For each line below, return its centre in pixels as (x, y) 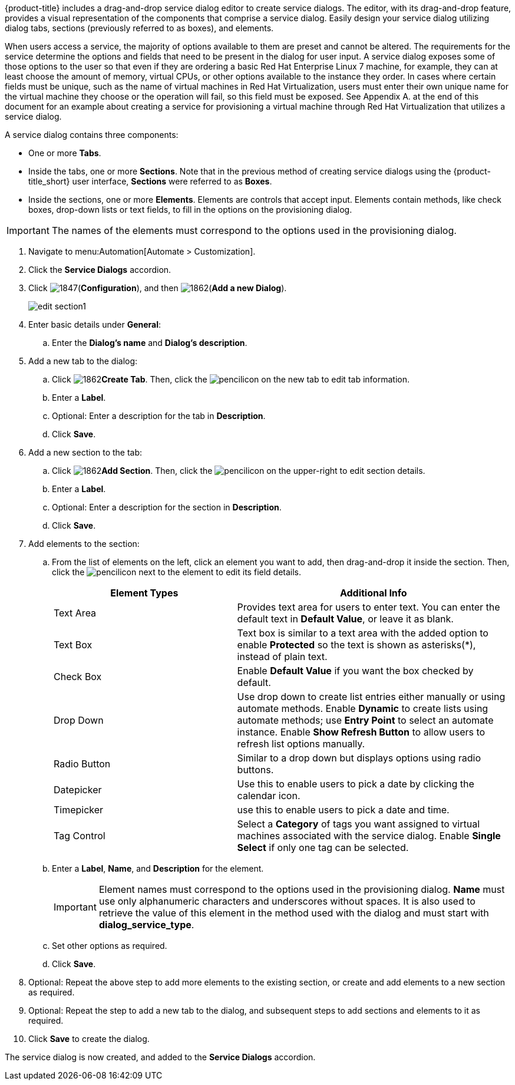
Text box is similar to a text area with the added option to (363, 633)
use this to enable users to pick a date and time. (343, 810)
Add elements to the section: (84, 544)
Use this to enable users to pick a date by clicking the (356, 784)
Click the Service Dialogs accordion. (100, 270)
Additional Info (373, 593)
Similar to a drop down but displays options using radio (359, 758)
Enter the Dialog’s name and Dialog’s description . (150, 343)
